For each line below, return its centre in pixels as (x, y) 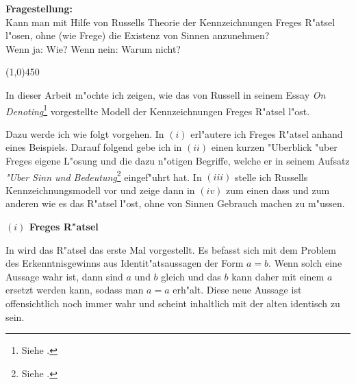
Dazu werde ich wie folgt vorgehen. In (85, 133)
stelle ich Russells (271, 177)
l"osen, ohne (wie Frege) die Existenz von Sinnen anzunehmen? (138, 35)
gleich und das (191, 276)
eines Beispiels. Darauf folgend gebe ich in (94, 147)
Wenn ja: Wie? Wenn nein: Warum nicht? (93, 48)
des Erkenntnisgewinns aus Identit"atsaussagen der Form (125, 263)
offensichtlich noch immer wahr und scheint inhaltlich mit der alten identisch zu (173, 303)
